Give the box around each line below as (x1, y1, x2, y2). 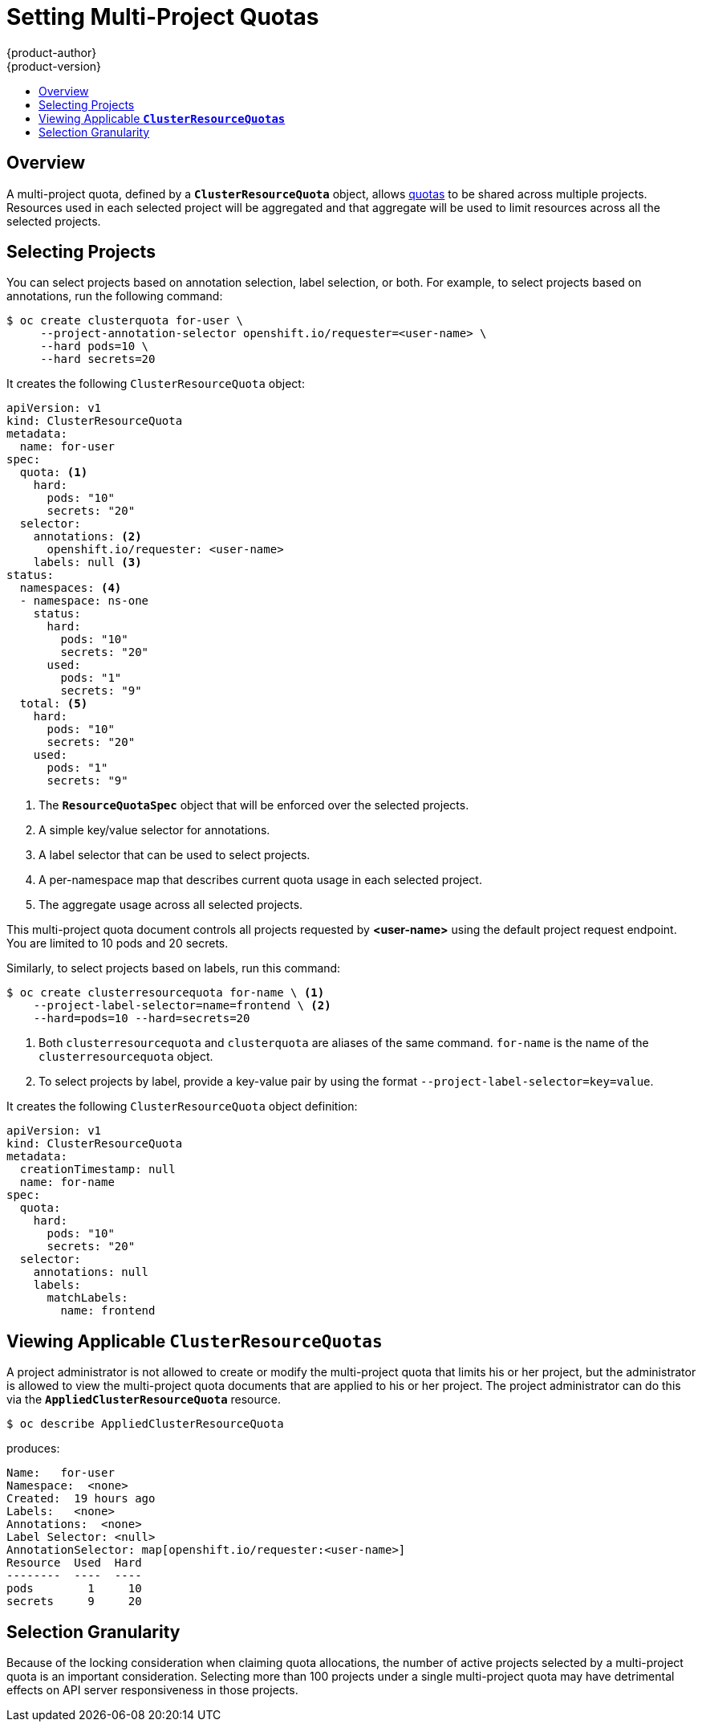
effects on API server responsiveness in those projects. (6, 1683, 298, 1697)
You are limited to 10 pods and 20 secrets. (6, 936, 229, 951)
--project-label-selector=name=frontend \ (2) (33, 999, 331, 1013)
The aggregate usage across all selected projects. (39, 898, 303, 912)
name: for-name (19, 1176, 115, 1189)
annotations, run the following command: (6, 289, 223, 304)
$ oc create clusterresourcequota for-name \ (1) (6, 986, 325, 1000)
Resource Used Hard (6, 1556, 142, 1570)
